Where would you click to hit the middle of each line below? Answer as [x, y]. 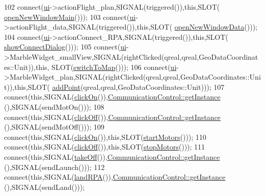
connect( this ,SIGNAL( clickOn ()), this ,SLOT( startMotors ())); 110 [105, 137]
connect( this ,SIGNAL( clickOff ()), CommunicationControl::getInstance [112, 117]
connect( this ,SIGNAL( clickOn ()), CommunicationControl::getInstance [112, 97]
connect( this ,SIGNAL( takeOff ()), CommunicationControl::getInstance [112, 156]
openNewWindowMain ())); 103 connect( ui [70, 17]
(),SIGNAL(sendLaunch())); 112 [55, 167]
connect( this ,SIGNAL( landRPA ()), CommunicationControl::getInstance [115, 177]
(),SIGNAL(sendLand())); [45, 187]
